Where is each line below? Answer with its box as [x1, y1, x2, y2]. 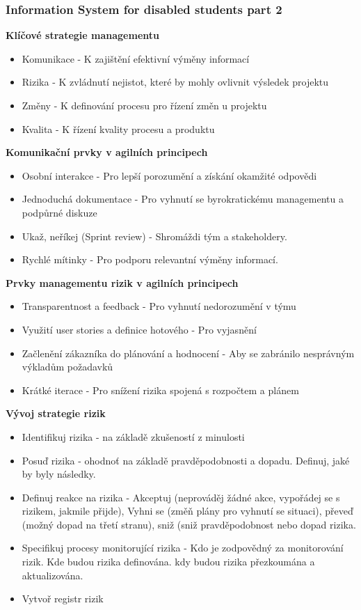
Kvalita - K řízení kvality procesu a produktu [22, 121, 215, 136]
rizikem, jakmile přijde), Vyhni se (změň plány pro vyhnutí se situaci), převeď [22, 503, 353, 518]
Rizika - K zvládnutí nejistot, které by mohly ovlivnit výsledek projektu [22, 75, 329, 89]
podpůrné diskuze [22, 205, 97, 219]
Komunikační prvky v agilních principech [6, 145, 208, 159]
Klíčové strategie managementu [6, 28, 159, 42]
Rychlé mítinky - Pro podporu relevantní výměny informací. [22, 252, 278, 267]
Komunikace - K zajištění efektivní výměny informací [22, 51, 250, 65]
